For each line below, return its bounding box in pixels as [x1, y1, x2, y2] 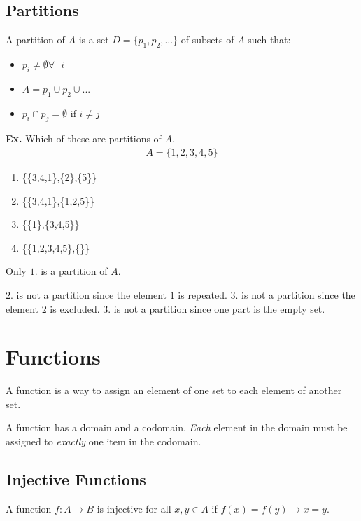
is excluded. [50, 301, 100, 316]
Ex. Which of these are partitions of [6, 131, 162, 146]
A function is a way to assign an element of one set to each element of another [6, 383, 342, 398]
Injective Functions [6, 468, 146, 490]
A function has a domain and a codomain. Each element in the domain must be [6, 420, 348, 435]
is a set [78, 32, 109, 47]
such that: [248, 32, 291, 47]
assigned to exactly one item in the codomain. [6, 434, 201, 449]
